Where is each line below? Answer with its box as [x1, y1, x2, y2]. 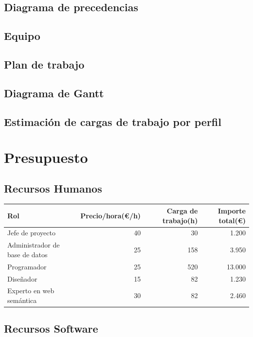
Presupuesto [4, 147, 88, 167]
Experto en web [7, 285, 54, 296]
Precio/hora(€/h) [80, 210, 141, 220]
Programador [7, 261, 47, 271]
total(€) [218, 215, 246, 225]
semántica [7, 295, 37, 305]
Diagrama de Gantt [4, 85, 104, 100]
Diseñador [7, 273, 37, 284]
